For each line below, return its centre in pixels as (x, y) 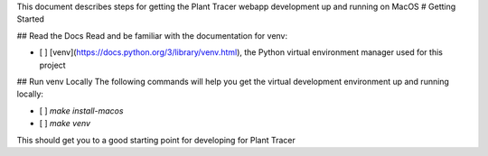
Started (31, 19)
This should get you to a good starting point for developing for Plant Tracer (156, 140)
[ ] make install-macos (81, 110)
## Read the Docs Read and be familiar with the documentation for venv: (152, 35)
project (53, 65)
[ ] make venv (65, 124)
